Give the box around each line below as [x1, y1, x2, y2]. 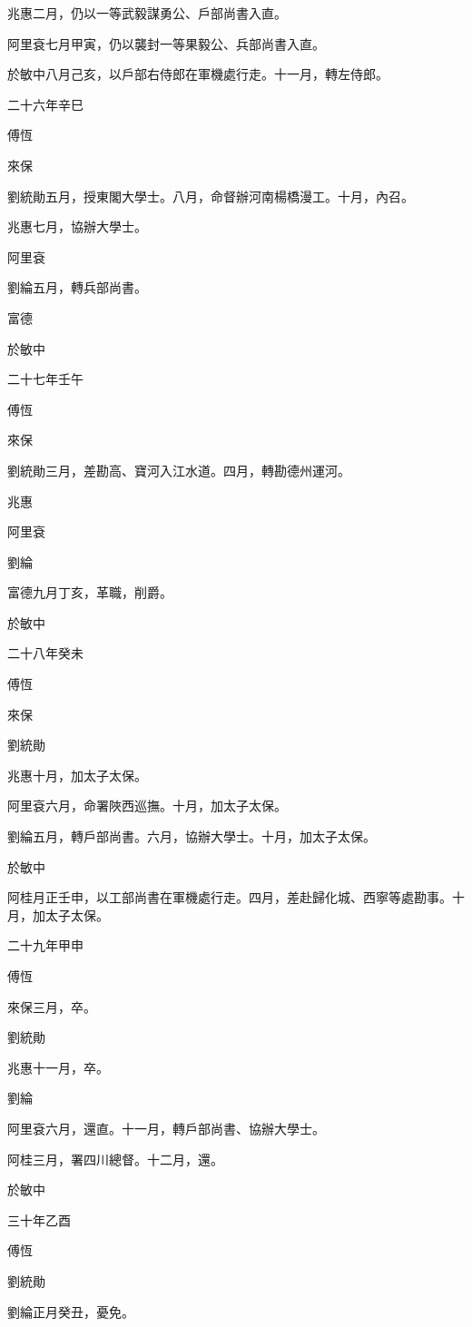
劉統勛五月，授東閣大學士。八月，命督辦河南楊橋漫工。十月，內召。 [7, 186, 414, 205]
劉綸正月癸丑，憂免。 [7, 1302, 134, 1321]
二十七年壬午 [7, 369, 84, 388]
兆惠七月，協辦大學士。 [7, 217, 147, 236]
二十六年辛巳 [7, 94, 84, 113]
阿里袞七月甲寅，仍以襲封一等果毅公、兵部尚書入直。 [7, 34, 325, 53]
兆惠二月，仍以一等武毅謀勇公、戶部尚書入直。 [7, 4, 287, 22]
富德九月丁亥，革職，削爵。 [7, 583, 172, 602]
